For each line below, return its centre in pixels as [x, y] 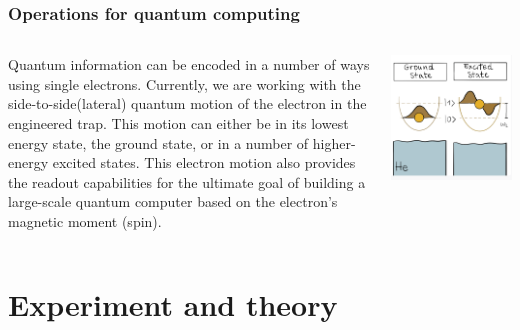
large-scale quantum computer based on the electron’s [173, 201]
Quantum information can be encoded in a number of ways [189, 64]
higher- [334, 142]
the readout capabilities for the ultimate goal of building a [187, 181]
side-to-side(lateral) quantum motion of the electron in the [187, 103]
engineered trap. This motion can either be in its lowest [178, 123]
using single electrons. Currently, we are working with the [184, 83]
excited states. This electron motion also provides [204, 162]
